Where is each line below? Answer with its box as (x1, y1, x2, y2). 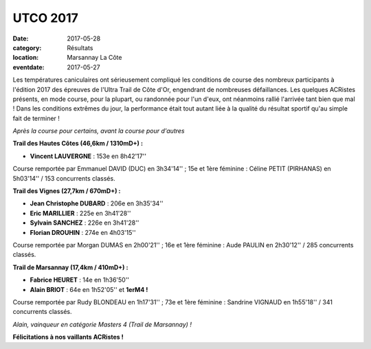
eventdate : (12, 63, 45, 71)
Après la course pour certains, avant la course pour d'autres (12, 127, 185, 135)
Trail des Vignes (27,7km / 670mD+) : (12, 187, 121, 195)
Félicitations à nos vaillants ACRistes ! (12, 333, 124, 341)
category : (12, 43, 42, 52)
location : (12, 54, 39, 62)
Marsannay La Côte (67, 54, 122, 62)
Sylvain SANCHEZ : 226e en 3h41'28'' (30, 218, 139, 227)
